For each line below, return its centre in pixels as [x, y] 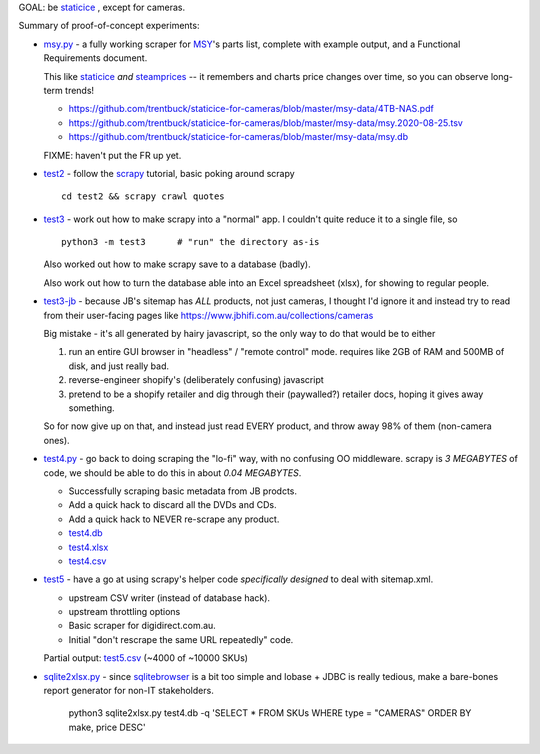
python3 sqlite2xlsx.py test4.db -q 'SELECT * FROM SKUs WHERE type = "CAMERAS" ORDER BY [270, 713]
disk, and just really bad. [119, 366]
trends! [80, 90]
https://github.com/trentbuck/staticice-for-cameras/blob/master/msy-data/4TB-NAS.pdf [251, 109]
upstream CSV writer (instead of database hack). [169, 597]
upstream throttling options [124, 612]
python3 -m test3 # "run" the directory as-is [190, 242]
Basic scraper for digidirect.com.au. [142, 626]
